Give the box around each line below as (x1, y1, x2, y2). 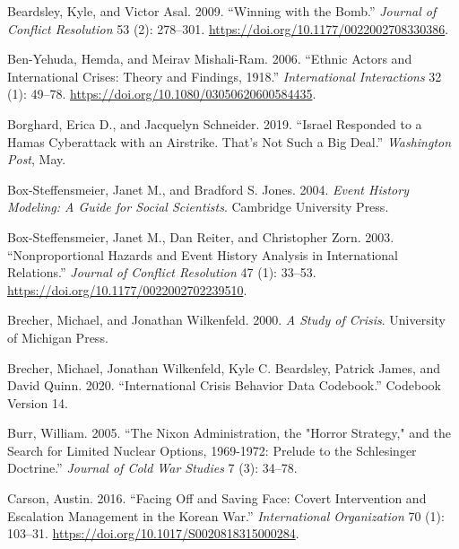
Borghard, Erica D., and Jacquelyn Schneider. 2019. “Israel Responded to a (7, 114, 422, 133)
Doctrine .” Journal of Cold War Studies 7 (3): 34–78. (7, 458, 298, 477)
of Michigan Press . (7, 327, 108, 346)
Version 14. (7, 393, 68, 412)
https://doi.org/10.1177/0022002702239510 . (7, 280, 247, 299)
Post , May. (7, 150, 66, 169)
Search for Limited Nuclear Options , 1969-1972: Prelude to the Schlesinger (7, 440, 417, 459)
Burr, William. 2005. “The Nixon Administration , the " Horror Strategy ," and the (7, 423, 451, 442)
